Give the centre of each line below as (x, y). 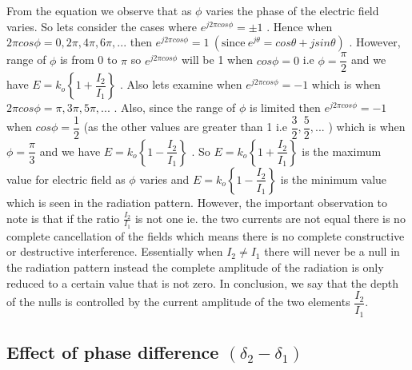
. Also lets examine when (181, 84)
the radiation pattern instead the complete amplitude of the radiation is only (195, 267)
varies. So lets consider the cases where (102, 26)
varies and (164, 179)
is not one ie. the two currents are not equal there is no (270, 218)
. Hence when (300, 26)
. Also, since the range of (175, 107)
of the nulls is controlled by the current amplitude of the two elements (178, 302)
